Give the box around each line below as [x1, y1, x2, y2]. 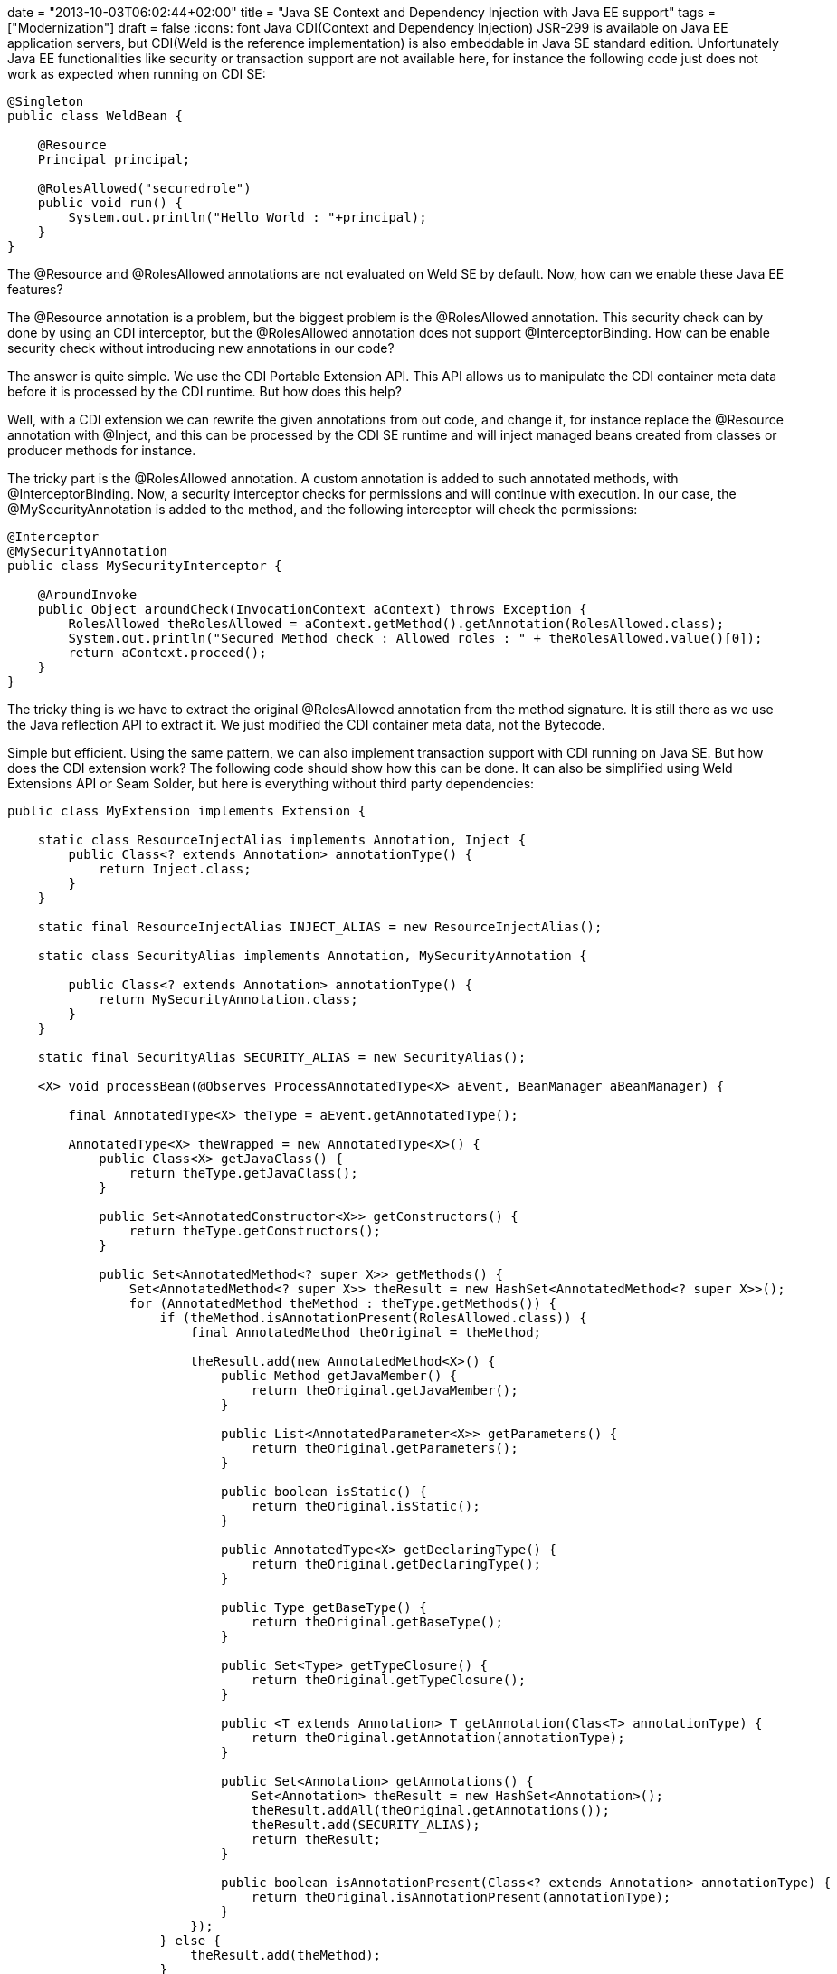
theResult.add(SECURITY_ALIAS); [251, 1817, 480, 1832]
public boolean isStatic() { [221, 1484, 427, 1499]
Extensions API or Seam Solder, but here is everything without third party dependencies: [7, 776, 535, 791]
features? [7, 281, 63, 297]
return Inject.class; [99, 862, 252, 876]
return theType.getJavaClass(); [128, 1166, 358, 1180]
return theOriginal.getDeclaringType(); [251, 1557, 542, 1571]
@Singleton [7, 94, 84, 109]
